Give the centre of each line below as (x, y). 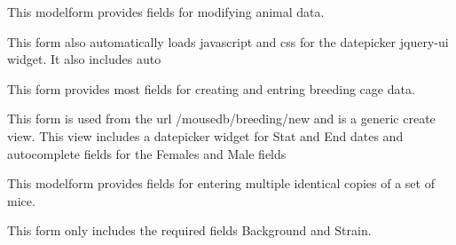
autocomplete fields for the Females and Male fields (147, 153)
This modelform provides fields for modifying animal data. (166, 12)
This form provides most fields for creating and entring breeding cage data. (211, 88)
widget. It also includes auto (84, 59)
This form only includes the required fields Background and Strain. (189, 230)
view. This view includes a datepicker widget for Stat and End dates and (205, 135)
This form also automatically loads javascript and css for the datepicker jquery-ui (228, 41)
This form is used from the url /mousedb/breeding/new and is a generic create (221, 119)
